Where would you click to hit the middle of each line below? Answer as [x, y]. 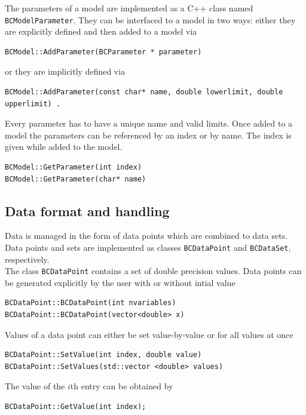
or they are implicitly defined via [65, 71]
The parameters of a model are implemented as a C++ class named [129, 8]
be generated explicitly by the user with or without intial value [120, 282]
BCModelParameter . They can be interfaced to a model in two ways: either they [150, 19]
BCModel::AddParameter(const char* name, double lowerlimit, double [144, 92]
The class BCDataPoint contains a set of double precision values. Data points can [153, 271]
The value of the [35, 386]
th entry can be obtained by [122, 386]
